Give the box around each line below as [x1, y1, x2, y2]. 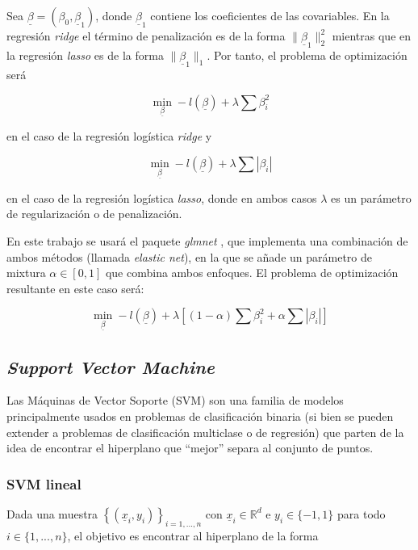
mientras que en [332, 27, 412, 44]
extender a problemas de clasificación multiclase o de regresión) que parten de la [6, 423, 404, 440]
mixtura [6, 264, 46, 281]
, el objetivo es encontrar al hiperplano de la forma [67, 527, 319, 544]
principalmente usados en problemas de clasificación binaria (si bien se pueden [6, 407, 394, 424]
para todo [337, 505, 386, 522]
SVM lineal [6, 473, 82, 493]
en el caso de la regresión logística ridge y [6, 128, 212, 145]
